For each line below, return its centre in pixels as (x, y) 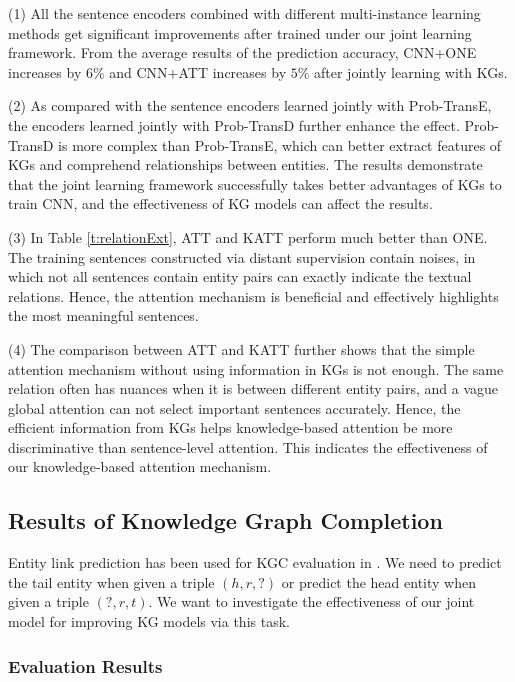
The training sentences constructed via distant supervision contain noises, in (242, 256)
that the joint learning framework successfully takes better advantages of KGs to (255, 183)
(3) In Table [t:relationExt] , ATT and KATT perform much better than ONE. (248, 236)
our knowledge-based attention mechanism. (140, 466)
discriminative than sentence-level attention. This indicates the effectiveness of (248, 446)
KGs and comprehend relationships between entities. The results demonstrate (245, 164)
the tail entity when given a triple (111, 581)
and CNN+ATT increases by (198, 71)
